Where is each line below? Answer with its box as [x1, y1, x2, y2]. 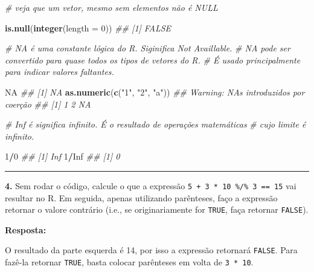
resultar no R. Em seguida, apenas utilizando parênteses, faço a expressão [5, 191, 278, 204]
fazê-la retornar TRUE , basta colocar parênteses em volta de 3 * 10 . [5, 256, 254, 268]
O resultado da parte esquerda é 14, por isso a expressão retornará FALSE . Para [5, 244, 298, 256]
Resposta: [5, 223, 46, 236]
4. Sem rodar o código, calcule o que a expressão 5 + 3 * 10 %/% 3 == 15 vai [5, 179, 296, 192]
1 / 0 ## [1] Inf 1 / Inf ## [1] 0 [5, 150, 120, 163]
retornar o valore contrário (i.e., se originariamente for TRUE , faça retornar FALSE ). [5, 203, 309, 216]
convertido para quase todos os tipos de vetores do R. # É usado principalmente [5, 53, 301, 66]
